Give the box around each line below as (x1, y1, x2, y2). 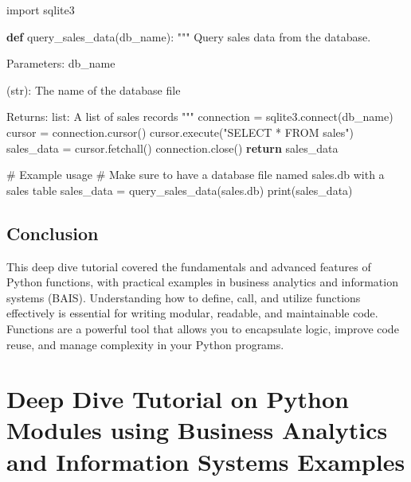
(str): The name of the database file (6, 81, 181, 98)
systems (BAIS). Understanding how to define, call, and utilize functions (6, 289, 361, 305)
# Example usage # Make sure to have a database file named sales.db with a (6, 166, 385, 183)
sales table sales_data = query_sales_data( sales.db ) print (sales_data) (6, 181, 353, 198)
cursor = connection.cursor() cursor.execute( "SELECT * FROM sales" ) (6, 123, 354, 140)
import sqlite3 (6, 2, 75, 17)
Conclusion (6, 220, 99, 245)
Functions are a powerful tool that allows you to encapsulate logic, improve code (6, 320, 399, 336)
